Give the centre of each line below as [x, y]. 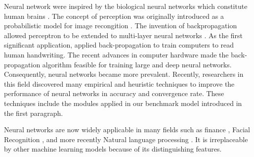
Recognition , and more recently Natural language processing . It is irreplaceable [126, 139]
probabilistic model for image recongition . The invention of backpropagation [121, 26]
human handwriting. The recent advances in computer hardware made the [116, 54]
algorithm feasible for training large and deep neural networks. [137, 64]
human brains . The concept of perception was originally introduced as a [114, 16]
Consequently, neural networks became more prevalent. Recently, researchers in [124, 74]
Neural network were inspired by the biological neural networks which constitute [126, 6]
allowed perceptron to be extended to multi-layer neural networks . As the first [124, 35]
